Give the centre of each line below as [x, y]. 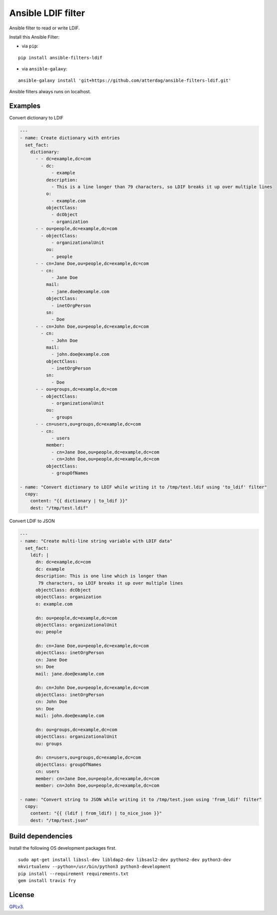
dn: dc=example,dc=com [63, 562]
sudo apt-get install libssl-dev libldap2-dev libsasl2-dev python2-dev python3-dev [125, 860]
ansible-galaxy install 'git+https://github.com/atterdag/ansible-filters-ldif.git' [125, 80]
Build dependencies [41, 836]
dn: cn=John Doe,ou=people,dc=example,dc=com [92, 688]
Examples [25, 106]
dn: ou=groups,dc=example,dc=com [76, 729]
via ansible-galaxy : [44, 69]
